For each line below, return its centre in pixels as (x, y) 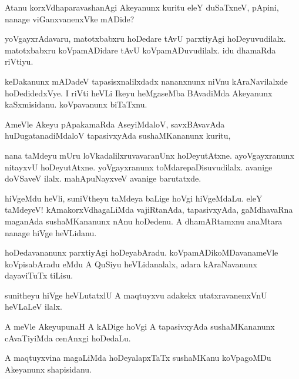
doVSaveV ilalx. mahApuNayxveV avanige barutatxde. (103, 178)
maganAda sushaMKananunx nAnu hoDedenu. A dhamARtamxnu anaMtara (144, 221)
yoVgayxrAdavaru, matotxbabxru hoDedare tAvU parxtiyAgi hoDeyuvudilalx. (145, 38)
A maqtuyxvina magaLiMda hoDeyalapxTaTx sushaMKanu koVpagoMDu (138, 358)
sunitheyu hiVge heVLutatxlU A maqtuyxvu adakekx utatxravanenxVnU (136, 295)
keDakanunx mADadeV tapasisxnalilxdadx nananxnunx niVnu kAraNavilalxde (146, 81)
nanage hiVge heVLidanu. (51, 232)
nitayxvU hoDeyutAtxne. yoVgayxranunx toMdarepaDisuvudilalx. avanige (139, 167)
